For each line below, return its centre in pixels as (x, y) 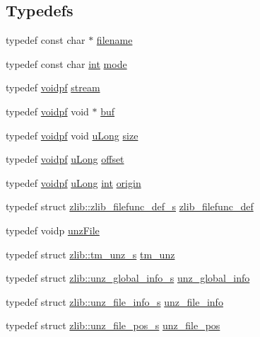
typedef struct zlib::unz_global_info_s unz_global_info (128, 278)
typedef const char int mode (66, 63)
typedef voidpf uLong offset (65, 159)
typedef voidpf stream (53, 87)
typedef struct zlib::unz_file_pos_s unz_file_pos (113, 325)
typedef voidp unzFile (53, 230)
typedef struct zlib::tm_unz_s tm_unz (90, 254)
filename (114, 40)
